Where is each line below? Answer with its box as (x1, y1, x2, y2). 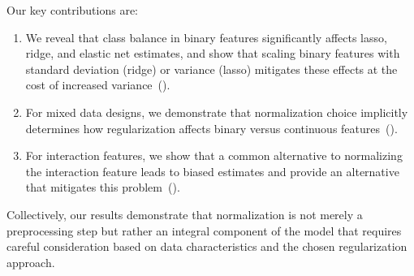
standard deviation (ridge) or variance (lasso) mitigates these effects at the (25, 60, 398, 77)
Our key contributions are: (6, 2, 138, 18)
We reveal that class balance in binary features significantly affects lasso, (25, 28, 387, 45)
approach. (6, 253, 55, 270)
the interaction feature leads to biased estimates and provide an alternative (25, 162, 399, 179)
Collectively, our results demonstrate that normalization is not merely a (6, 205, 363, 222)
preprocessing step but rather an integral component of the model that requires (6, 222, 402, 239)
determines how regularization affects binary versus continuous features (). (25, 119, 398, 136)
